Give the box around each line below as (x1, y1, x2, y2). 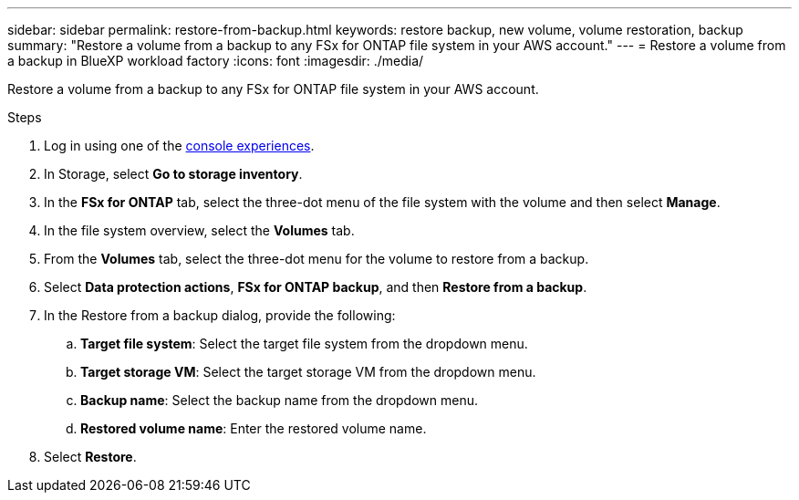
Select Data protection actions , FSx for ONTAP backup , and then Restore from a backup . (44, 279, 587, 295)
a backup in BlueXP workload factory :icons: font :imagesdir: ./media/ (7, 53, 424, 68)
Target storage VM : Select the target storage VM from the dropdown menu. (80, 364, 536, 380)
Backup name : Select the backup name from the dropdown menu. (80, 392, 478, 408)
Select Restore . (44, 449, 137, 464)
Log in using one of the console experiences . (44, 138, 315, 153)
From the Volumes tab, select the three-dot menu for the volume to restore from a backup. (44, 251, 589, 266)
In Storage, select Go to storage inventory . (44, 166, 303, 182)
